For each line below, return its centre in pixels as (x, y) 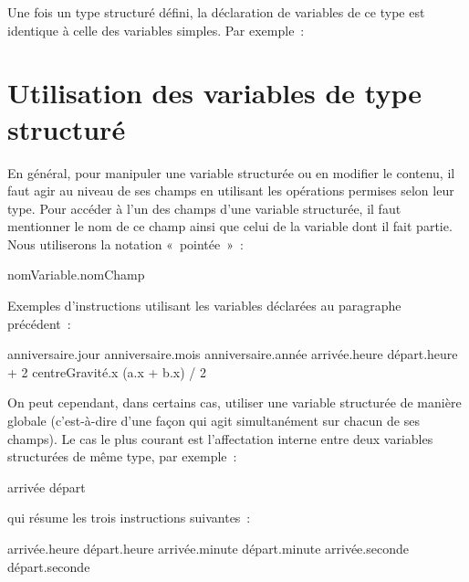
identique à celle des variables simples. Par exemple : (156, 30)
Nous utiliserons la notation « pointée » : (125, 243)
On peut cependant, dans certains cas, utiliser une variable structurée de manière (234, 402)
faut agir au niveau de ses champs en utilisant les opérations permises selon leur (231, 190)
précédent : (39, 323)
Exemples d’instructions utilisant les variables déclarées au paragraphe (204, 306)
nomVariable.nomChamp (76, 275)
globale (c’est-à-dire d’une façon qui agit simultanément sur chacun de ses (214, 421)
